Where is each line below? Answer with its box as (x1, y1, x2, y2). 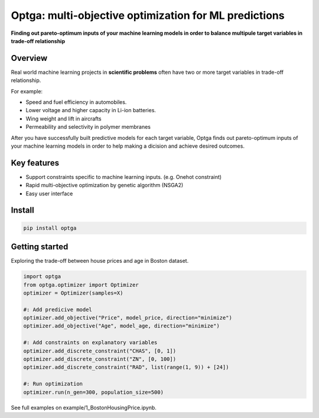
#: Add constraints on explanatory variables (23, 339, 158, 346)
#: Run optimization (23, 381, 83, 387)
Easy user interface (25, 190, 73, 197)
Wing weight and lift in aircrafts (25, 115, 102, 122)
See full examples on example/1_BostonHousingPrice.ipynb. (11, 404, 157, 411)
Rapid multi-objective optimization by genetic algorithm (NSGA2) (25, 182, 184, 189)
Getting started (11, 242, 69, 252)
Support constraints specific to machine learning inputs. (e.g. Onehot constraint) (25, 173, 222, 180)
